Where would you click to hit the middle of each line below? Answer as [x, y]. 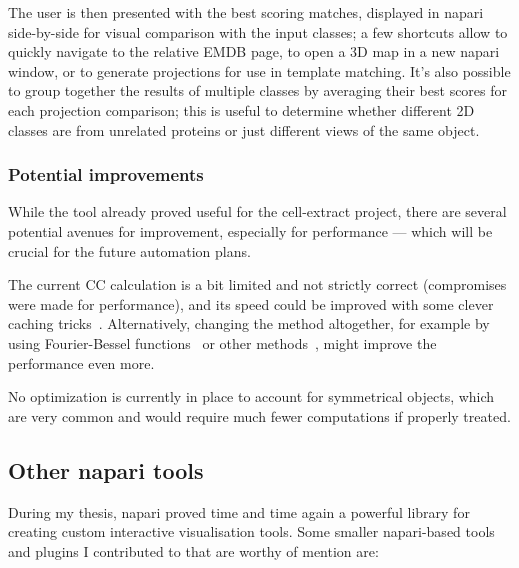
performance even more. [81, 362]
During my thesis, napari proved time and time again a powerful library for [239, 511]
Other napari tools [106, 469]
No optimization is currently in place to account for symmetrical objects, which [251, 396]
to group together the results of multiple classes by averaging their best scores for [258, 90]
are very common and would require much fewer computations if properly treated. [259, 415]
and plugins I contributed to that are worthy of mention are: [193, 550]
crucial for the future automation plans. [129, 250]
